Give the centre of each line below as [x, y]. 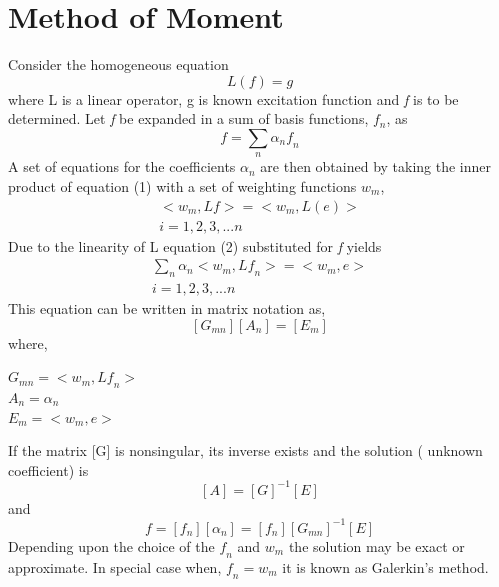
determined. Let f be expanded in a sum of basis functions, [188, 118]
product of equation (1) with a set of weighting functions [182, 185]
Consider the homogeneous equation [118, 64]
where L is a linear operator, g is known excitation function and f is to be [233, 98]
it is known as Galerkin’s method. [385, 566]
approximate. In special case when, [115, 566]
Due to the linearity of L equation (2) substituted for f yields [195, 245]
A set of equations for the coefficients [122, 166]
